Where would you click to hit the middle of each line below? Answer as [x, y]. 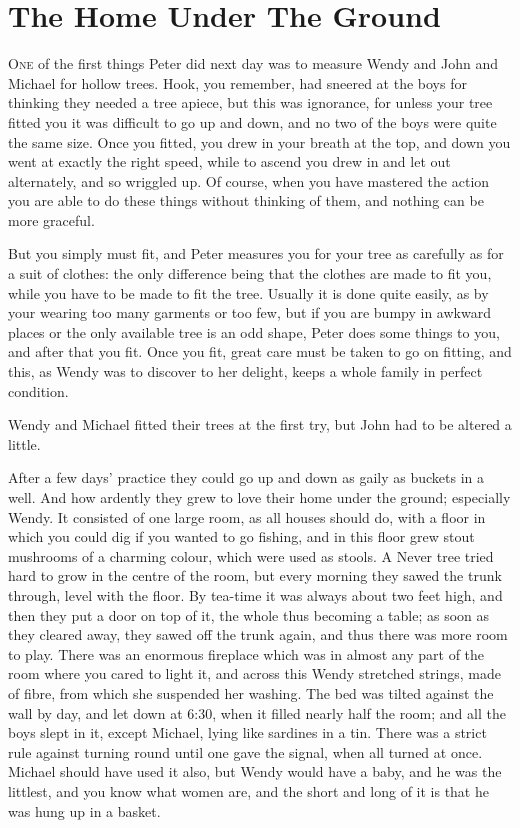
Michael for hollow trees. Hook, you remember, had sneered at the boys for [237, 82]
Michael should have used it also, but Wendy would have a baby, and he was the [255, 771]
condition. [38, 390]
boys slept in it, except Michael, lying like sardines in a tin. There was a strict [247, 732]
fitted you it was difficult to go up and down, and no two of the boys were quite [252, 121]
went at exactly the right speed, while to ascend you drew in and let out [229, 161]
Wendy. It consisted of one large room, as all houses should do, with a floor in [247, 516]
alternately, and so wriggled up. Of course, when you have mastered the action [249, 180]
